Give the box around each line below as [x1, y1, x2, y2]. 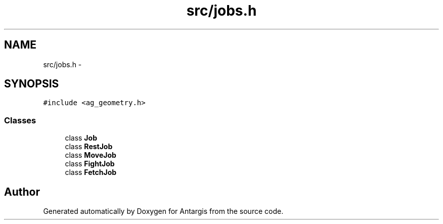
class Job [65, 133, 97, 143]
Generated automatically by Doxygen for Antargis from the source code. [43, 207, 284, 216]
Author [4, 185, 40, 198]
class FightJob [65, 159, 115, 168]
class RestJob [65, 142, 113, 151]
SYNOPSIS [4, 77, 59, 91]
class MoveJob [65, 151, 116, 160]
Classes [4, 115, 36, 125]
